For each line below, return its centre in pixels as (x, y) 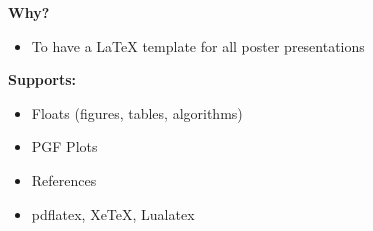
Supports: (42, 79)
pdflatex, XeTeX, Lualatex (113, 213)
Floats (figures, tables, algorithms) (137, 112)
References (64, 179)
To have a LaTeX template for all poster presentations (198, 45)
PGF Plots (64, 146)
